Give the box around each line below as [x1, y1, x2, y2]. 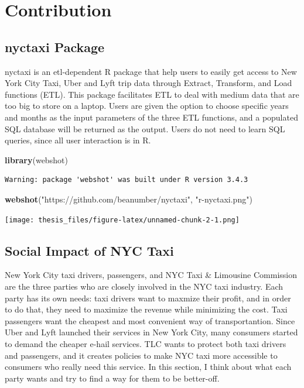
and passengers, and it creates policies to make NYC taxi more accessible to [5, 349, 278, 361]
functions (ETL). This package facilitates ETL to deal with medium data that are [5, 88, 299, 100]
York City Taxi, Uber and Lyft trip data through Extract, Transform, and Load [5, 77, 292, 89]
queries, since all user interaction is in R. [5, 134, 151, 146]
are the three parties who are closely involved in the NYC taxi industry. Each [5, 280, 283, 292]
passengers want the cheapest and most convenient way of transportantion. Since [5, 314, 295, 327]
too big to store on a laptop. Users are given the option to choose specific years [5, 99, 289, 112]
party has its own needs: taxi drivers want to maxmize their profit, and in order [5, 291, 291, 304]
